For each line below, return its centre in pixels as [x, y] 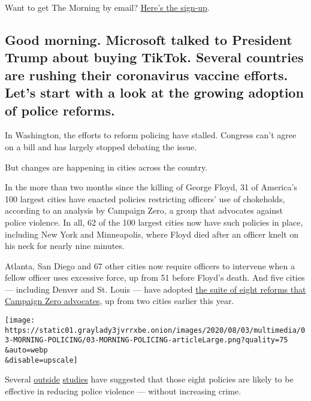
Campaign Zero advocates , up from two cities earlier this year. [120, 301]
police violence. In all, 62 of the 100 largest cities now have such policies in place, [154, 222]
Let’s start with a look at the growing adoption [154, 92]
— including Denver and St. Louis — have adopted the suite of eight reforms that [155, 289]
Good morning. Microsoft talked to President [149, 39]
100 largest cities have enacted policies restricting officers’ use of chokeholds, [145, 198]
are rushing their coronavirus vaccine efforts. [147, 75]
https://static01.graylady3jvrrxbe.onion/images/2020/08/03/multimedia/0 [155, 330]
